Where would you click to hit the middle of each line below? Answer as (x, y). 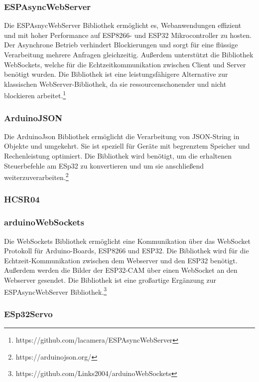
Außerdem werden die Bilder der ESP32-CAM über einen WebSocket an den (121, 270)
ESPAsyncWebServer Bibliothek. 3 (56, 291)
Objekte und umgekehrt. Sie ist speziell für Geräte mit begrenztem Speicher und (127, 146)
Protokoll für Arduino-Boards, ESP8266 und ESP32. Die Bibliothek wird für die (127, 251)
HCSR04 (22, 199)
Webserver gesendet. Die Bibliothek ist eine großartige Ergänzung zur (110, 280)
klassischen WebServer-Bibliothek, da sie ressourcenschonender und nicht (115, 84)
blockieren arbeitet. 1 (35, 95)
